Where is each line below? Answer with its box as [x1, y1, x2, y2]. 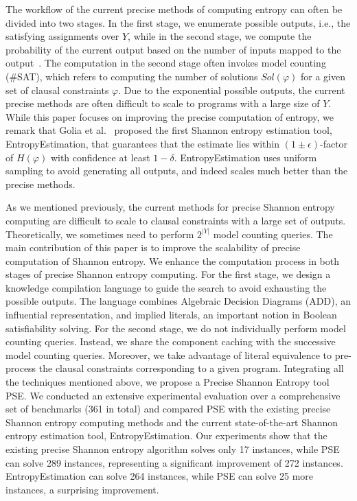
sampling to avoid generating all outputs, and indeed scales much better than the [5, 163, 348, 178]
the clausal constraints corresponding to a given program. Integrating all [38, 361, 344, 375]
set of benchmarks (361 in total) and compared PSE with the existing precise [5, 401, 331, 416]
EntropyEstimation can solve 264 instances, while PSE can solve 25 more [5, 469, 314, 483]
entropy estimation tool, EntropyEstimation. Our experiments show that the [5, 428, 327, 443]
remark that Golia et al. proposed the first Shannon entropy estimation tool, [5, 123, 332, 137]
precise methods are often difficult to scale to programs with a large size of [5, 96, 320, 110]
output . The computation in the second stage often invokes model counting [5, 56, 326, 70]
